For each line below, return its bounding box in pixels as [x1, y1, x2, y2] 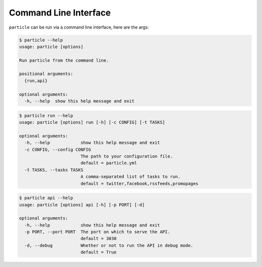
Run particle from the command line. [19, 57, 109, 63]
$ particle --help [19, 37, 63, 43]
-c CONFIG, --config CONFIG [24, 147, 91, 152]
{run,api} [24, 78, 48, 83]
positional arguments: [19, 71, 73, 77]
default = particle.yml [80, 160, 137, 166]
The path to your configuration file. [80, 153, 173, 159]
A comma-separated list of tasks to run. [80, 174, 180, 180]
